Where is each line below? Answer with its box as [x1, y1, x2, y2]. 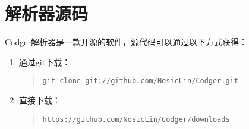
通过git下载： [18, 55, 71, 68]
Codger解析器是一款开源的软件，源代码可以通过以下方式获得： [5, 36, 247, 48]
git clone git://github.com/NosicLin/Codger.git [42, 77, 238, 86]
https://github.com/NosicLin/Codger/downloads [42, 115, 230, 124]
